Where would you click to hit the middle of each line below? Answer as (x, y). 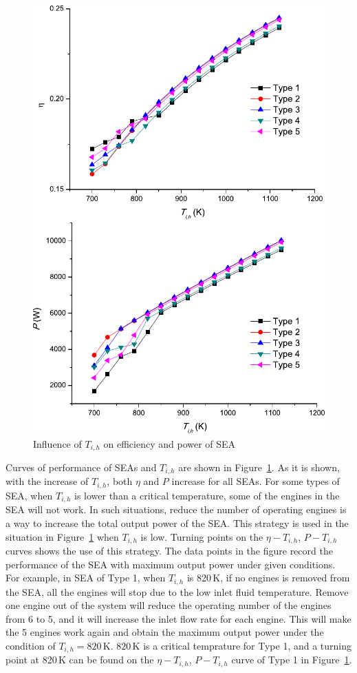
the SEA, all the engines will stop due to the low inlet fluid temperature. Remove (177, 591)
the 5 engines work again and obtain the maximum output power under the (165, 632)
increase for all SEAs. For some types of (256, 481)
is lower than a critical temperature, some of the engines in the (207, 495)
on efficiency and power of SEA (170, 443)
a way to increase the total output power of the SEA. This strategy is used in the (177, 522)
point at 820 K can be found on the (80, 660)
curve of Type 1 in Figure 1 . (292, 660)
